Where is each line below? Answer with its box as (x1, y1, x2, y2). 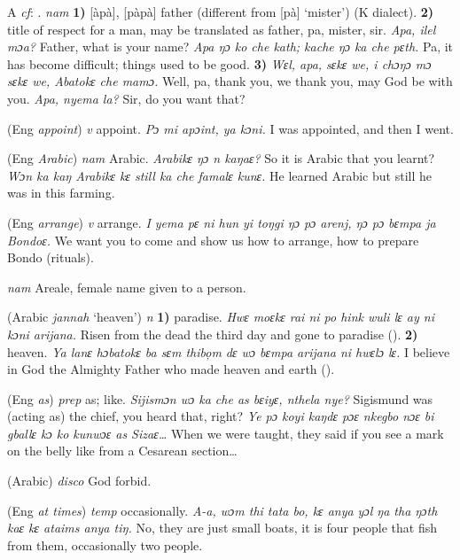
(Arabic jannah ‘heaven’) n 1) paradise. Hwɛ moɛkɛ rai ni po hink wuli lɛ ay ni (7, 307, 434, 326)
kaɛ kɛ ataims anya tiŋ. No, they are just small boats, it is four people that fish (7, 518, 437, 537)
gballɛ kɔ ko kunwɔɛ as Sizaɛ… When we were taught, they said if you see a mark (7, 424, 444, 442)
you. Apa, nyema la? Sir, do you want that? (7, 89, 246, 107)
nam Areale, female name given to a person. (7, 277, 246, 296)
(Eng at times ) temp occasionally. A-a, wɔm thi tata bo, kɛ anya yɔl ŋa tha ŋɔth (7, 501, 438, 519)
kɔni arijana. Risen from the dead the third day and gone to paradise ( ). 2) (7, 324, 418, 343)
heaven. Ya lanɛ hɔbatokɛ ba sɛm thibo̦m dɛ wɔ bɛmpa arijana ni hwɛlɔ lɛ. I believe (7, 342, 450, 361)
